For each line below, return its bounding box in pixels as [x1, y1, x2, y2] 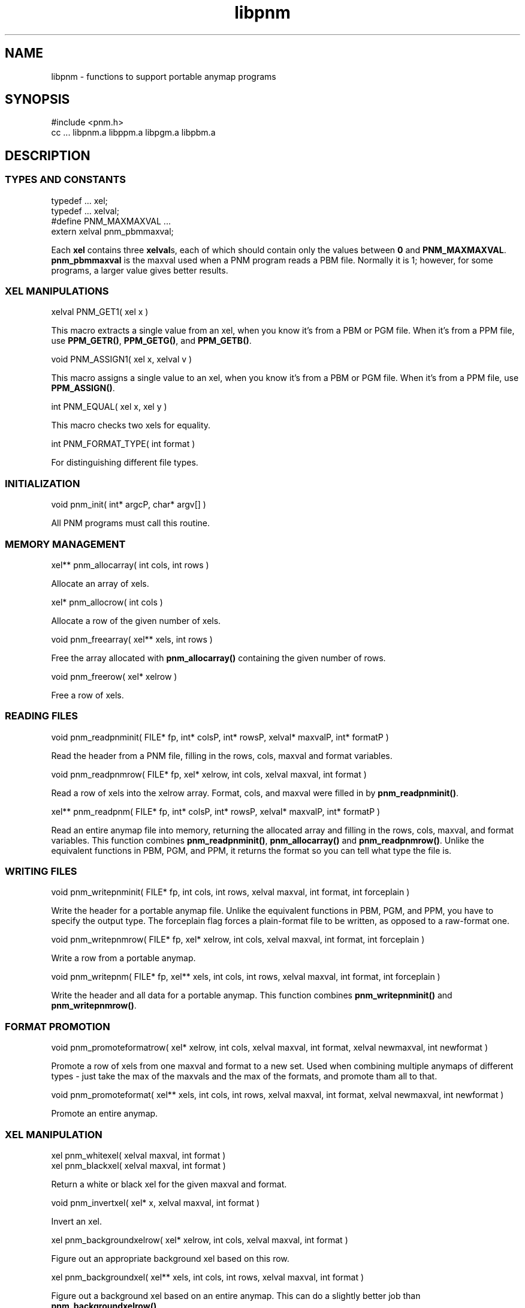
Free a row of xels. [51, 689, 124, 700]
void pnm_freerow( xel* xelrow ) [51, 671, 177, 682]
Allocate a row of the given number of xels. [51, 615, 221, 626]
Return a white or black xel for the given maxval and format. [51, 1178, 287, 1189]
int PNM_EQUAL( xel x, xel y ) [51, 401, 167, 412]
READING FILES [5, 710, 79, 722]
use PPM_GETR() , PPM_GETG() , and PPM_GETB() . [51, 335, 252, 346]
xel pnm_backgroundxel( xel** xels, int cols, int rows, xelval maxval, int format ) [51, 1271, 364, 1282]
